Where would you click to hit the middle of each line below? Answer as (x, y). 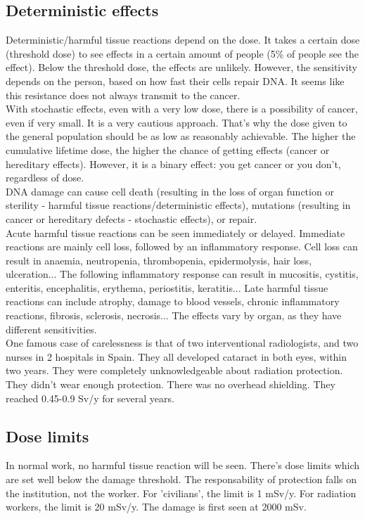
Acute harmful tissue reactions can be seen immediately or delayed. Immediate (175, 232)
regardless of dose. (45, 178)
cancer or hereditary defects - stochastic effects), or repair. (132, 218)
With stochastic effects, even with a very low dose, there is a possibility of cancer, (182, 109)
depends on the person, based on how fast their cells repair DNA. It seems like (175, 81)
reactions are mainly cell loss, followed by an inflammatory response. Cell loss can (182, 246)
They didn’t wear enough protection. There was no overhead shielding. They (171, 384)
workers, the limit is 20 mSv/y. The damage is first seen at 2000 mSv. (156, 507)
